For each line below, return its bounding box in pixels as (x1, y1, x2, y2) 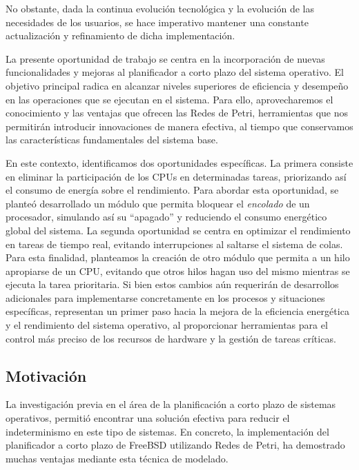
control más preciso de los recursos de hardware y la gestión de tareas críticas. (6, 331, 336, 345)
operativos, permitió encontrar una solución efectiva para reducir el (6, 411, 290, 425)
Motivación (6, 365, 87, 386)
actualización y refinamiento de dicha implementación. (6, 28, 235, 43)
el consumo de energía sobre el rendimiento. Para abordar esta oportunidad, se (6, 183, 339, 197)
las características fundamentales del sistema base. (6, 132, 218, 147)
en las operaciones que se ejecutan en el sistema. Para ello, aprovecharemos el (6, 92, 333, 106)
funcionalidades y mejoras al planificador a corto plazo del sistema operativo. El (6, 65, 344, 79)
